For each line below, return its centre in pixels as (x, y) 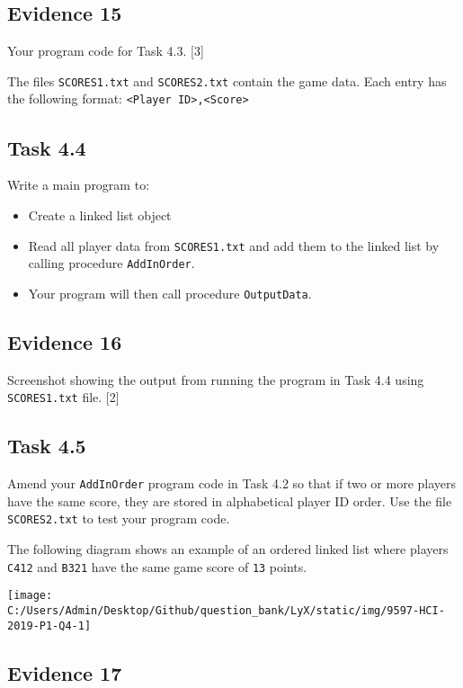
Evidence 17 (65, 672)
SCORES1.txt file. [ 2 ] (63, 397)
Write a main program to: (79, 185)
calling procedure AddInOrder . (111, 263)
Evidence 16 (65, 341)
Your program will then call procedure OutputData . (170, 293)
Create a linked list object (100, 214)
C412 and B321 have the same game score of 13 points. (157, 566)
